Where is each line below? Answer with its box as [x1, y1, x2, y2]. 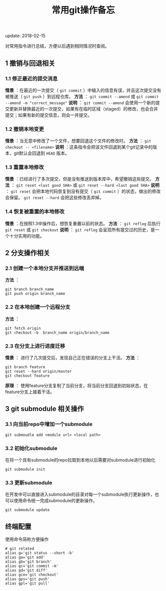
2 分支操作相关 [5, 249, 51, 257]
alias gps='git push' [5, 577, 50, 582]
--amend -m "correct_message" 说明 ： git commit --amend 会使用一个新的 [5, 100, 156, 106]
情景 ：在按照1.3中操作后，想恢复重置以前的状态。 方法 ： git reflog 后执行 [5, 220, 161, 226]
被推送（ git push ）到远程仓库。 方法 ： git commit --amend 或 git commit [5, 93, 159, 99]
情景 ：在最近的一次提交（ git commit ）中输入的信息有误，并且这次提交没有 [5, 87, 162, 93]
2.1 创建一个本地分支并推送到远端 [5, 265, 84, 272]
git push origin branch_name [5, 291, 65, 296]
